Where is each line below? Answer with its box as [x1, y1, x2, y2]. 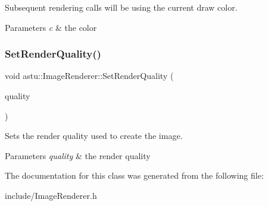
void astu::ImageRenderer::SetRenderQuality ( [5, 69, 174, 82]
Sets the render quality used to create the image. [5, 129, 183, 142]
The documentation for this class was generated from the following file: [5, 169, 264, 182]
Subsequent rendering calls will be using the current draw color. [5, 1, 238, 13]
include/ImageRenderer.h [5, 189, 97, 201]
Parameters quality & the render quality [5, 149, 151, 161]
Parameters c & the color [5, 21, 97, 33]
